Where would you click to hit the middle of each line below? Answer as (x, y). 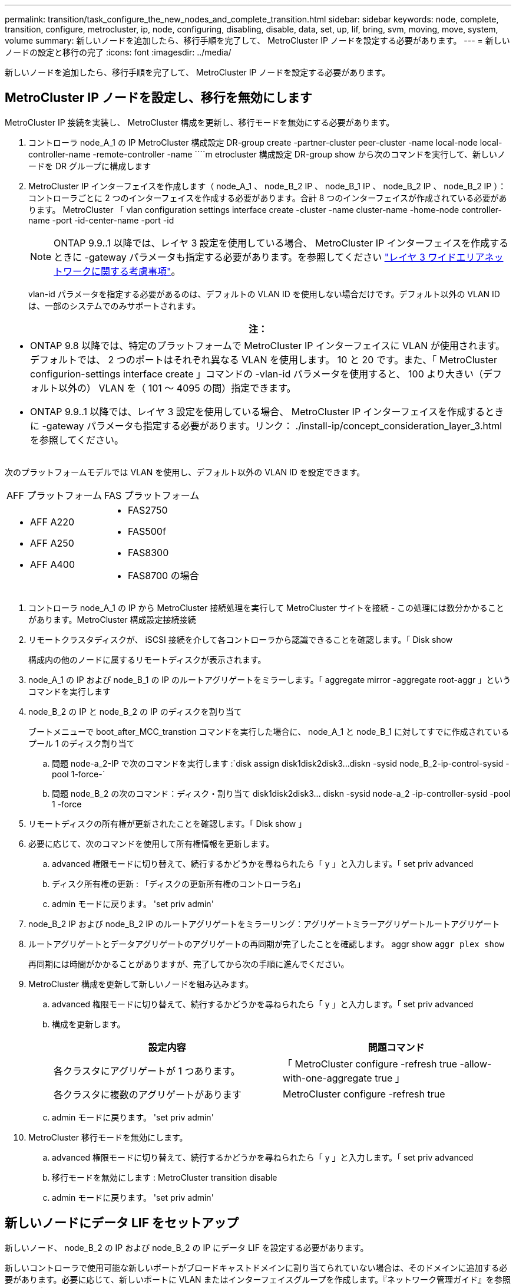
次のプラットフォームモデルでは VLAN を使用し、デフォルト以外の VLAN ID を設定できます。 (185, 472)
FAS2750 (148, 510)
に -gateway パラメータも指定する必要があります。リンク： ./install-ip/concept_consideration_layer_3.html (266, 425)
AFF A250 (52, 543)
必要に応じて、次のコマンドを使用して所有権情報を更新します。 (151, 843)
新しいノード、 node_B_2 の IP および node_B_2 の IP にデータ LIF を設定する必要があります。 (187, 1247)
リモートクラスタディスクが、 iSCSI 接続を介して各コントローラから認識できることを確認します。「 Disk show (241, 639)
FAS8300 (148, 552)
